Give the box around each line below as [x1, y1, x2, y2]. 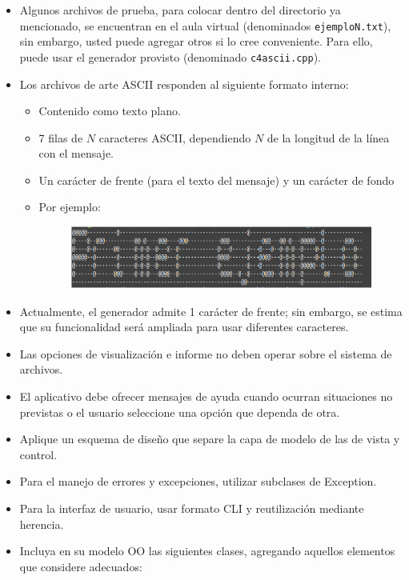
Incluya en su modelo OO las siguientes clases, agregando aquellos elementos [19, 542, 395, 559]
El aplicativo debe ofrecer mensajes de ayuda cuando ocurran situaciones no [19, 388, 393, 405]
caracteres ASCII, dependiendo [98, 129, 251, 146]
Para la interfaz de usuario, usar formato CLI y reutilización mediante [19, 499, 364, 516]
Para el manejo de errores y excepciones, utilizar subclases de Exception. [19, 473, 377, 490]
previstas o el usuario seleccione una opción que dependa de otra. [19, 403, 340, 420]
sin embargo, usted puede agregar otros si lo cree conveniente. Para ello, [19, 33, 373, 50]
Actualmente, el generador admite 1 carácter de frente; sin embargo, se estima [19, 302, 403, 319]
